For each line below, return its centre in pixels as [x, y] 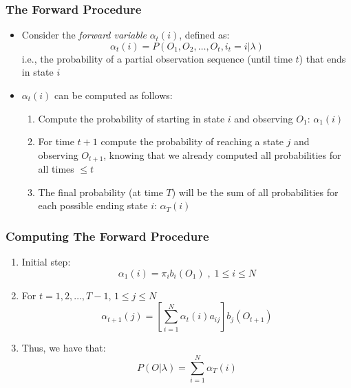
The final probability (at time [100, 192]
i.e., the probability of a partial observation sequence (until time [157, 58]
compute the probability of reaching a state [192, 141]
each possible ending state [93, 205]
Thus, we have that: [64, 348]
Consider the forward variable [84, 35]
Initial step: [46, 262]
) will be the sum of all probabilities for [255, 192]
